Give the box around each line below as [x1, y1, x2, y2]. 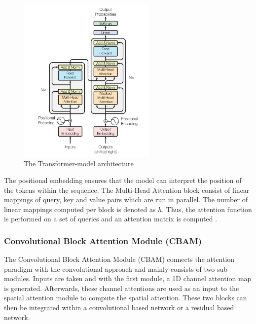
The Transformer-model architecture [24, 158, 134, 169]
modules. [4, 273, 31, 284]
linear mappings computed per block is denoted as [4, 204, 156, 214]
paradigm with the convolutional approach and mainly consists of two [4, 263, 215, 274]
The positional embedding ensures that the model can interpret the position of [4, 175, 242, 185]
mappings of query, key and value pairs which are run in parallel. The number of [4, 194, 248, 205]
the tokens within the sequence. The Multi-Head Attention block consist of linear [4, 184, 250, 195]
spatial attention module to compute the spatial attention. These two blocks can [4, 292, 247, 303]
